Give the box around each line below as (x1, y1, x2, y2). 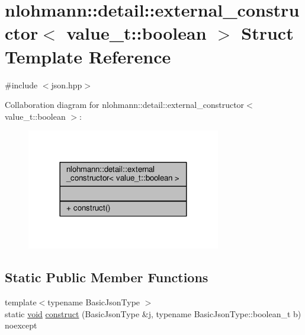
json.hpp (51, 78, 82, 91)
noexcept (5, 319, 37, 331)
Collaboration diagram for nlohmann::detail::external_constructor (5, 98, 245, 111)
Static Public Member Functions (5, 268, 208, 286)
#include (5, 78, 38, 91)
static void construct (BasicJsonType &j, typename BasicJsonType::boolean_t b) (5, 307, 301, 320)
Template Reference (5, 44, 171, 68)
